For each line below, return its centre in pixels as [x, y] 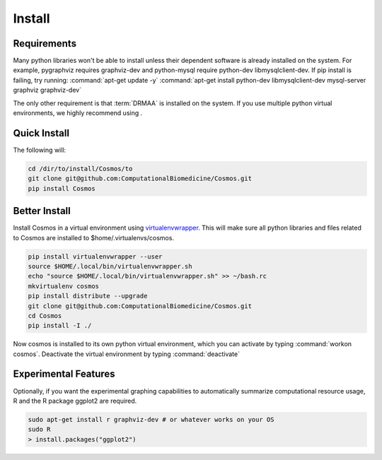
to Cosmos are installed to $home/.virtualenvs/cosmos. [94, 237]
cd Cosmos [45, 315]
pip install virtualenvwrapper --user [95, 256]
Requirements [45, 43]
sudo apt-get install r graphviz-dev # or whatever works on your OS [151, 419]
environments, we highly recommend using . [78, 113]
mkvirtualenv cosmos [63, 286]
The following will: [40, 150]
